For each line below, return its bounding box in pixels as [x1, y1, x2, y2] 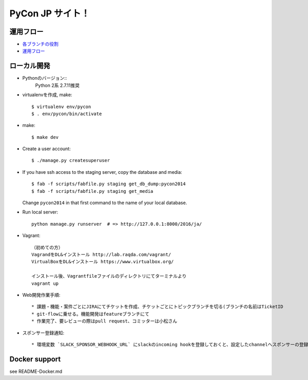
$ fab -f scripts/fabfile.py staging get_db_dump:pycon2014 [31, 181, 186, 187]
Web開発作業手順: [22, 292, 61, 298]
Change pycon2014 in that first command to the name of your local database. [22, 200, 187, 206]
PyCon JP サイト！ [9, 8, 90, 19]
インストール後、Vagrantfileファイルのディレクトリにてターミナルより [31, 273, 187, 279]
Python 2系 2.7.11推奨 [35, 82, 80, 88]
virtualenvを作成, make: [22, 92, 72, 98]
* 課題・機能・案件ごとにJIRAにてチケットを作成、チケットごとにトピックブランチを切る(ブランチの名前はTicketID [31, 304, 283, 310]
